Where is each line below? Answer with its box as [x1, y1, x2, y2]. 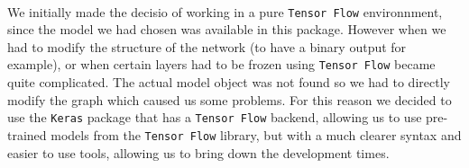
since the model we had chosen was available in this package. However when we [7, 20, 446, 39]
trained [7, 125, 47, 144]
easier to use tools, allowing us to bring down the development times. [7, 143, 390, 162]
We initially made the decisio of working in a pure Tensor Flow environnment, [7, 2, 443, 21]
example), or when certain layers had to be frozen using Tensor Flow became [7, 55, 436, 74]
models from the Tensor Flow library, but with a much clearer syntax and [51, 125, 462, 144]
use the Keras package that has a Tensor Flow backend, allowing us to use [7, 108, 422, 127]
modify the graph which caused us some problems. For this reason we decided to [7, 90, 452, 109]
